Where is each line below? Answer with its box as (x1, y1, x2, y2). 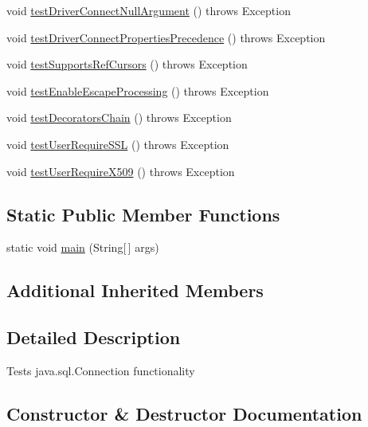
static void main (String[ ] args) (6, 239, 159, 256)
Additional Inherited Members (6, 278, 264, 303)
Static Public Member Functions (6, 202, 280, 226)
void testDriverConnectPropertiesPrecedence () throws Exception (6, 29, 326, 45)
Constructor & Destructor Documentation (6, 401, 362, 425)
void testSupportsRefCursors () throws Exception (6, 56, 248, 72)
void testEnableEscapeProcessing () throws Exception (6, 82, 269, 99)
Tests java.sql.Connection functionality (6, 362, 195, 378)
